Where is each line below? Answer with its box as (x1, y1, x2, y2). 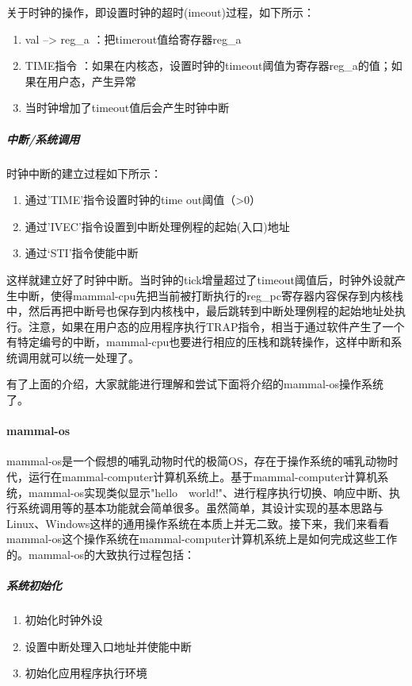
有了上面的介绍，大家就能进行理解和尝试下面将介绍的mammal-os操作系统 (6, 376, 384, 392)
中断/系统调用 (6, 130, 80, 147)
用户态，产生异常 (47, 72, 136, 89)
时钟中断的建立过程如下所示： (6, 164, 162, 181)
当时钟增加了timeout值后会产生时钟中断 (25, 99, 230, 116)
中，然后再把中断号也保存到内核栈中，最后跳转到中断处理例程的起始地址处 (6, 303, 395, 319)
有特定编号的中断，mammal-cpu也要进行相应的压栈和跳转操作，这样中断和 (6, 333, 391, 350)
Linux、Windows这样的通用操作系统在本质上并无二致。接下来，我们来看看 (6, 514, 390, 531)
